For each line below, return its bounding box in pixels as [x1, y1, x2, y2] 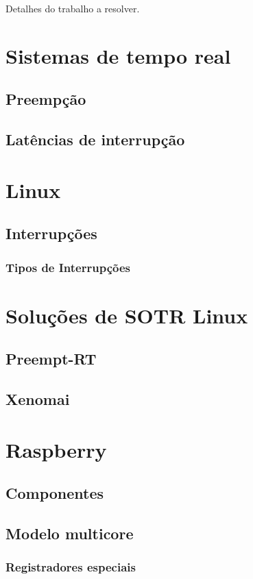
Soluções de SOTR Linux [5, 301, 248, 329]
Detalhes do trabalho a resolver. [5, 1, 140, 15]
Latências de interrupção [5, 129, 185, 150]
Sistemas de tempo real [5, 41, 231, 69]
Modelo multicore [5, 523, 134, 544]
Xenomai [5, 389, 70, 410]
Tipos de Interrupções [5, 258, 130, 275]
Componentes [5, 482, 104, 504]
